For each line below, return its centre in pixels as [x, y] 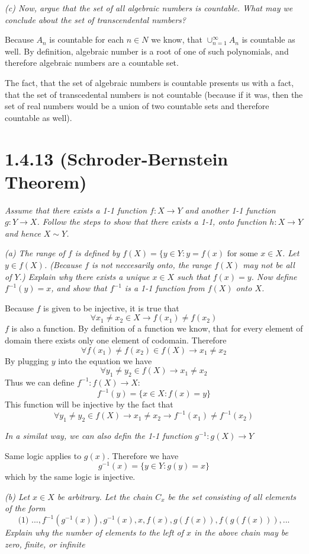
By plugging [27, 360]
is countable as [268, 39]
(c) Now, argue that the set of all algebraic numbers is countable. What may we [149, 8]
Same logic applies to [43, 455]
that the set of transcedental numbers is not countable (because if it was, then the [154, 94]
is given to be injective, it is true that [111, 308]
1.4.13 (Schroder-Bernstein [117, 158]
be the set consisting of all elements [232, 496]
